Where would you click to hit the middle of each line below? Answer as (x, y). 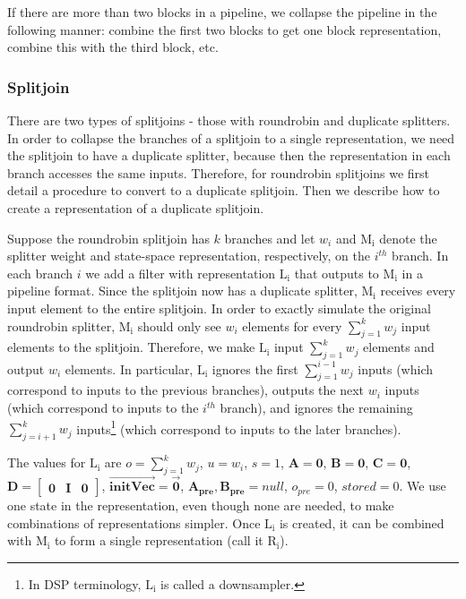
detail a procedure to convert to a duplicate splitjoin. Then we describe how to (224, 190)
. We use (423, 486)
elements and (399, 347)
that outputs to (337, 273)
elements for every (292, 325)
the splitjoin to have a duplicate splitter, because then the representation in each (229, 155)
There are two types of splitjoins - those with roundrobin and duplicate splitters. (229, 120)
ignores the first (255, 368)
